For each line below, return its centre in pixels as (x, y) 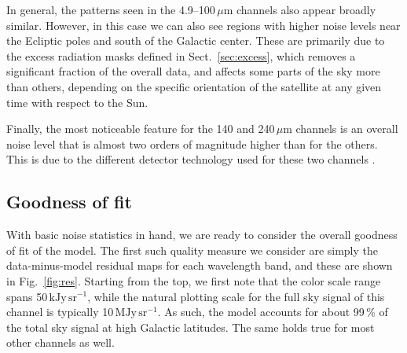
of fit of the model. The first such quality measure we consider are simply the (192, 250)
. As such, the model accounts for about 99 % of (273, 312)
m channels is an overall (341, 129)
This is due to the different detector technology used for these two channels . (191, 159)
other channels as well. (60, 342)
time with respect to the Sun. (77, 102)
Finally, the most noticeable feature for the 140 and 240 (141, 129)
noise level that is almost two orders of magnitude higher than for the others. (192, 143)
